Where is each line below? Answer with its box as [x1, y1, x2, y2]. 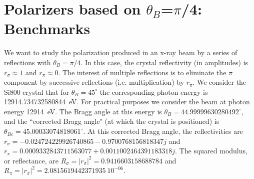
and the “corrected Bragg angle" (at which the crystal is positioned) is [4, 116, 219, 126]
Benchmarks [4, 18, 90, 39]
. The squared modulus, [175, 145, 247, 156]
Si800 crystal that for [4, 86, 69, 97]
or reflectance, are [4, 155, 58, 165]
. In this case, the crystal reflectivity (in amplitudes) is [80, 57, 248, 67]
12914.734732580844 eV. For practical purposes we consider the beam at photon [4, 96, 250, 107]
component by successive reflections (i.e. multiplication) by [4, 77, 184, 87]
